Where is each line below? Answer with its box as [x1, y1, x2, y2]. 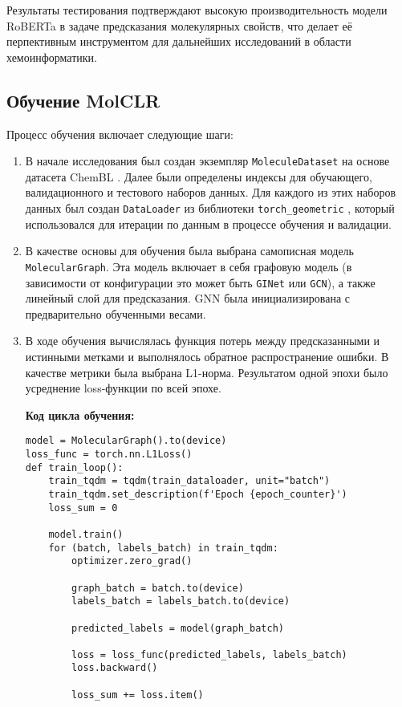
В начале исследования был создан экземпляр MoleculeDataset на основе [25, 152, 390, 169]
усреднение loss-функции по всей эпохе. [25, 380, 221, 396]
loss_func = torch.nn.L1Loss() [25, 448, 193, 460]
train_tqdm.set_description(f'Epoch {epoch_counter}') [48, 488, 347, 500]
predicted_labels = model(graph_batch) [71, 622, 284, 634]
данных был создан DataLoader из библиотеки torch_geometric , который [25, 200, 395, 217]
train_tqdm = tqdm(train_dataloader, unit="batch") [48, 475, 331, 487]
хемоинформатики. [6, 48, 97, 65]
